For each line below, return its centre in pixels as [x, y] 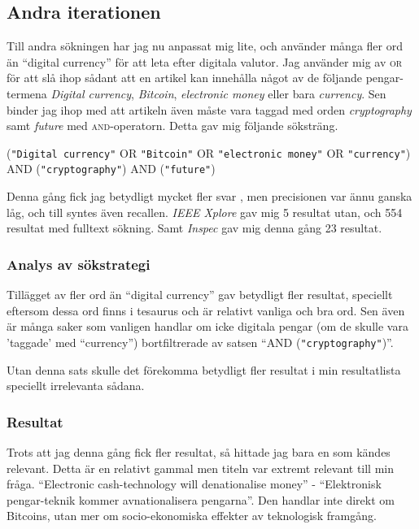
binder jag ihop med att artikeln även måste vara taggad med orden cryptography [209, 109]
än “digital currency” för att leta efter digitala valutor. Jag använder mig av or [205, 61]
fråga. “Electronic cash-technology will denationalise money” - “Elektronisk [194, 484]
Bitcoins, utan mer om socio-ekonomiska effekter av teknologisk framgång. [192, 516]
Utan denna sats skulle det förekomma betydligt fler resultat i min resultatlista [204, 369]
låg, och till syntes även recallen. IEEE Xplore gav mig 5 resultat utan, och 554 [205, 212]
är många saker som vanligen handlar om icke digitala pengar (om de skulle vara [207, 326]
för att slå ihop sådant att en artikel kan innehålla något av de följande [184, 78]
